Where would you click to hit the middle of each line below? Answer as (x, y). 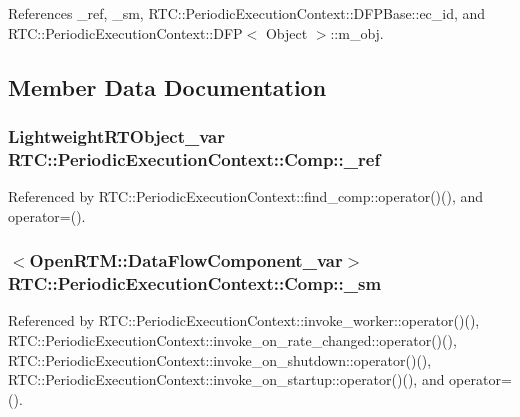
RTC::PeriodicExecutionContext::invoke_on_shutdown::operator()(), (220, 359)
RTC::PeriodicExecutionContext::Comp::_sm (195, 283)
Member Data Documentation (167, 86)
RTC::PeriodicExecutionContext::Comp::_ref (194, 158)
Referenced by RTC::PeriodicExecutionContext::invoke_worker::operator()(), (244, 320)
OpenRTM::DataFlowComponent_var (186, 260)
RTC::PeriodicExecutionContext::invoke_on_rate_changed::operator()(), (232, 340)
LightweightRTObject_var (117, 135)
